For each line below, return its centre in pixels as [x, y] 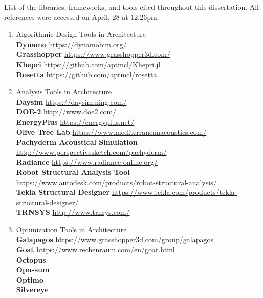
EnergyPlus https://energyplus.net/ [75, 121]
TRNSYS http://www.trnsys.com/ [73, 212]
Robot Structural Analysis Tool [73, 172]
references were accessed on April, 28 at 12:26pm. [82, 17]
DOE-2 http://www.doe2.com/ [66, 112]
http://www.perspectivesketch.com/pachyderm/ [91, 152]
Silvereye [32, 290]
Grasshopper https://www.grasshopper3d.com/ [93, 54]
